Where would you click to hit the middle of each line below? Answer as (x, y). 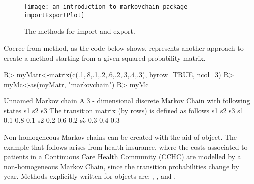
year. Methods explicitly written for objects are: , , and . (90, 176)
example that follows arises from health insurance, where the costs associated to (126, 146)
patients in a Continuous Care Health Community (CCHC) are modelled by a (123, 156)
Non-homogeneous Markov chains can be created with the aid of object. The (121, 137)
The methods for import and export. (80, 31)
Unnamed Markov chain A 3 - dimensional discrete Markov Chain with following (127, 101)
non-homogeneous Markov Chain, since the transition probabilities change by (122, 166)
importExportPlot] (54, 15)
